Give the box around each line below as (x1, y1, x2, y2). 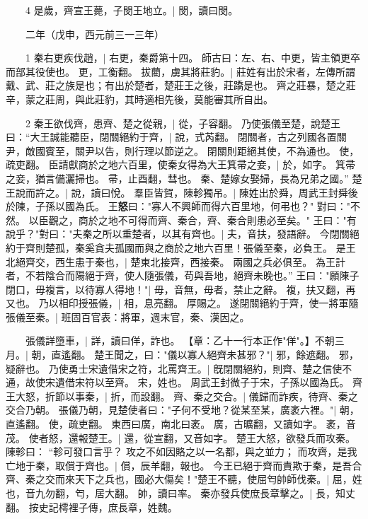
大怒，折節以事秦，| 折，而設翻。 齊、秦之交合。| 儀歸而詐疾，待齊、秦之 (15, 388, 358, 403)
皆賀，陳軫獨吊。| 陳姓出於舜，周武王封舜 (154, 185, 348, 199)
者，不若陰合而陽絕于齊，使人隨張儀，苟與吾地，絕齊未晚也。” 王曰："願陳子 (6, 268, 360, 283)
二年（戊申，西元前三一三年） (25, 26, 164, 41)
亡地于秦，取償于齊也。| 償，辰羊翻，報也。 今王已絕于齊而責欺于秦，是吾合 (6, 457, 362, 472)
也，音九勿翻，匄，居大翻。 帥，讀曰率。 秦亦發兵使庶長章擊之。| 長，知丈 (6, 486, 355, 500)
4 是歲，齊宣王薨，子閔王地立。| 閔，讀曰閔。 (25, 3, 238, 17)
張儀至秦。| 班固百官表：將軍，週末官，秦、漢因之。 (6, 309, 250, 324)
